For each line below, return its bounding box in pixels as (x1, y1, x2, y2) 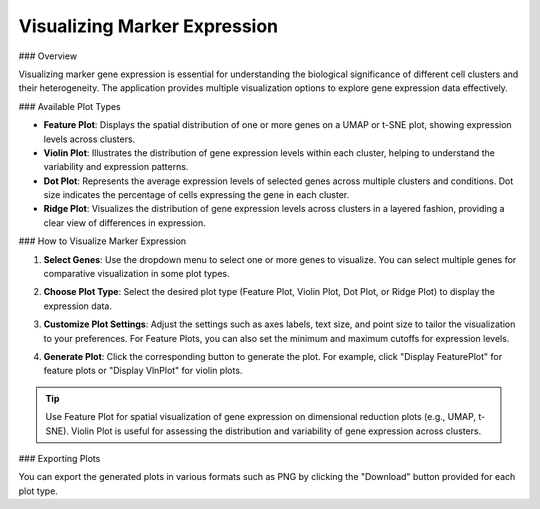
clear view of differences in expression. (43, 216, 207, 229)
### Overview (18, 50, 78, 62)
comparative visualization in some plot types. (43, 268, 230, 280)
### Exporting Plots (18, 452, 101, 464)
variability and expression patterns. (43, 161, 189, 173)
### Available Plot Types (18, 100, 122, 112)
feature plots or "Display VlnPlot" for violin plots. (43, 365, 243, 377)
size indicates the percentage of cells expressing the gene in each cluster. (43, 189, 350, 201)
